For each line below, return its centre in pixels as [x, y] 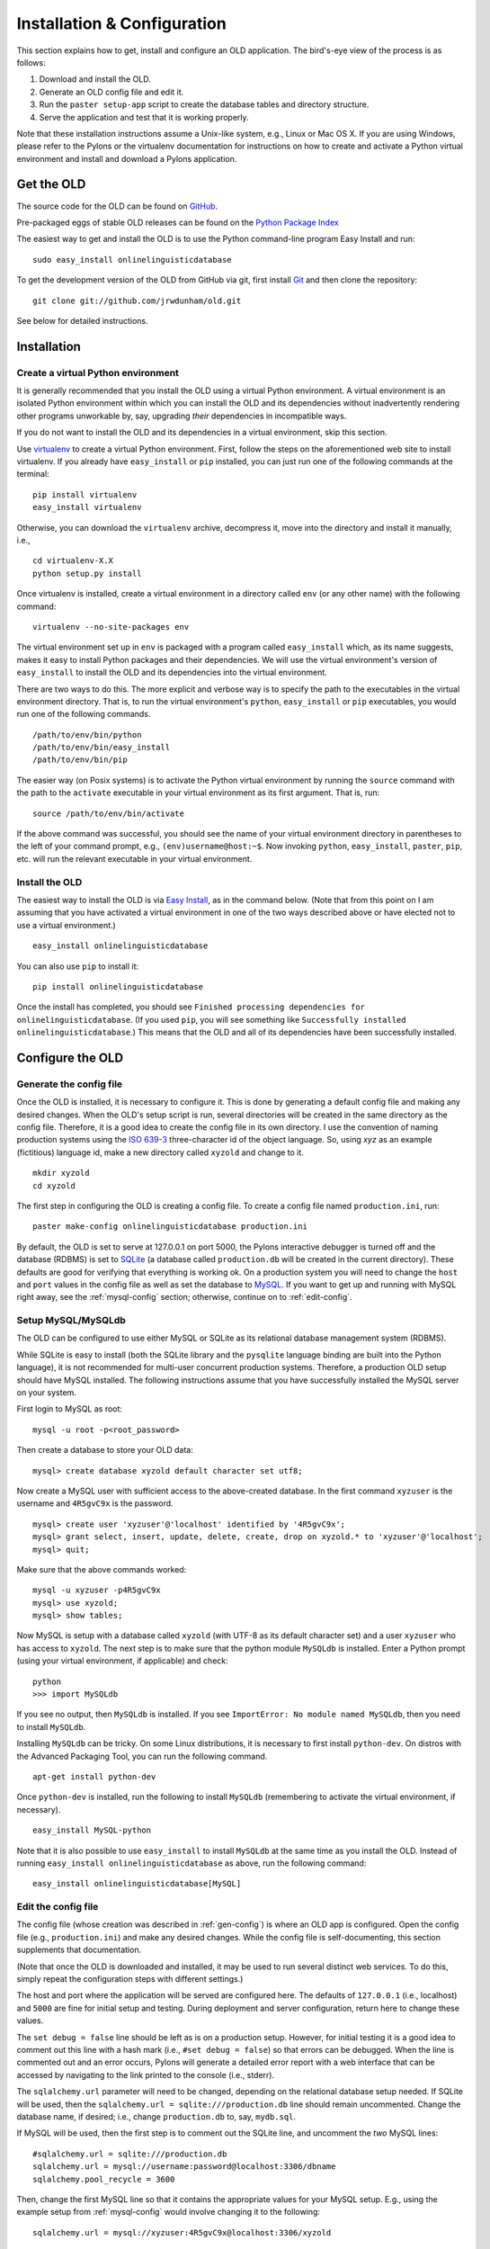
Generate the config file [70, 1084]
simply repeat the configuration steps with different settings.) [130, 1979]
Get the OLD [51, 184]
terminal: [33, 474]
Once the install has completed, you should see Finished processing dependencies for [191, 1007]
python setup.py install [87, 573]
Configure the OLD [70, 1057]
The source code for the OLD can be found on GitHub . [117, 206]
